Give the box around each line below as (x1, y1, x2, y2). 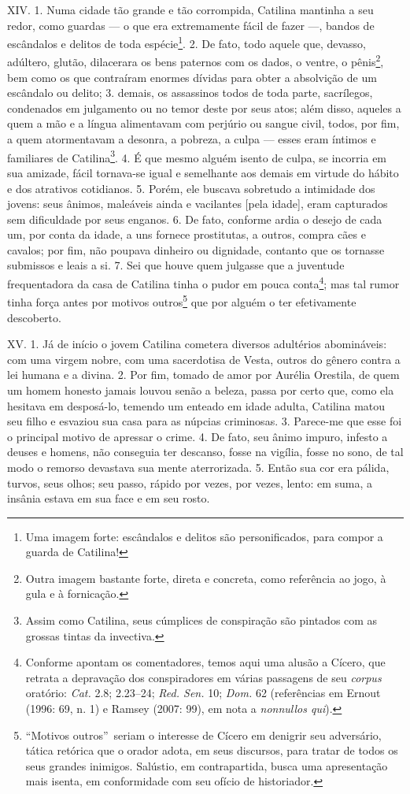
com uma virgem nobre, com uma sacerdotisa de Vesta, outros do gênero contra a (7, 351, 401, 367)
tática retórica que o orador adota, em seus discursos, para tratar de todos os (25, 742, 398, 759)
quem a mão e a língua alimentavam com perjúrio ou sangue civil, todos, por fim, (7, 115, 400, 132)
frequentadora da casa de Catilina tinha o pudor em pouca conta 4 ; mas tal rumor (7, 273, 400, 291)
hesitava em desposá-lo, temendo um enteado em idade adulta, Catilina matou (7, 397, 386, 414)
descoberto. (7, 309, 61, 325)
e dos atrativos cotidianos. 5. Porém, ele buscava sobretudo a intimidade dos (7, 180, 375, 196)
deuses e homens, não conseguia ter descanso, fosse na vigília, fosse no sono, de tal (7, 443, 404, 460)
